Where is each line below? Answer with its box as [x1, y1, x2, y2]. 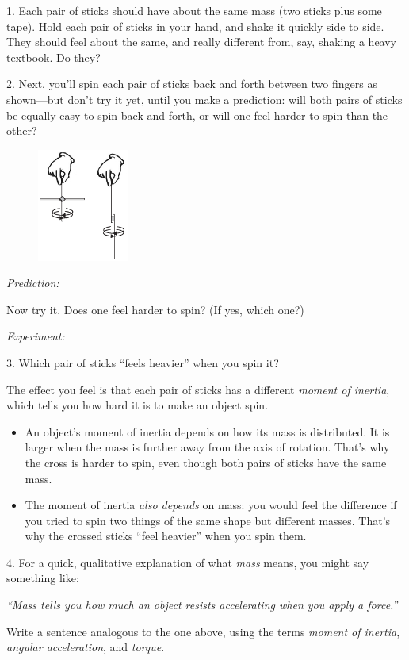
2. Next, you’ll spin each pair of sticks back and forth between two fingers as [6, 75, 377, 92]
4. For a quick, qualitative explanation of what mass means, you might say [6, 554, 369, 570]
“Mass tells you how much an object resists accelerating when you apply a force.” [6, 597, 398, 613]
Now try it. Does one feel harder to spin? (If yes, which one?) [6, 301, 304, 317]
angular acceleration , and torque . [6, 639, 165, 655]
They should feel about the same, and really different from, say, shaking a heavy [6, 33, 396, 50]
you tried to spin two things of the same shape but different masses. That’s [25, 512, 391, 528]
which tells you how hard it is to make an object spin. [6, 397, 269, 413]
